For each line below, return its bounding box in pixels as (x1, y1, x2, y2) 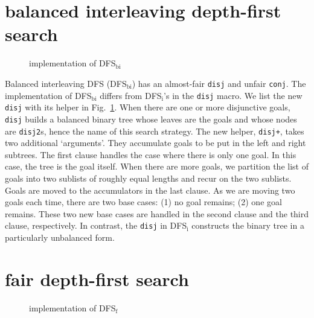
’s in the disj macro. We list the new (164, 89, 303, 101)
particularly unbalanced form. (5, 231, 115, 243)
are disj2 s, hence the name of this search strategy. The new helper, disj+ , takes (5, 124, 304, 137)
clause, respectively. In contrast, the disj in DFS (5, 219, 187, 232)
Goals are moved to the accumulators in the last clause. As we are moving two (5, 183, 295, 196)
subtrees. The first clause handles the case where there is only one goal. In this (5, 148, 296, 161)
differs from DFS (100, 89, 162, 101)
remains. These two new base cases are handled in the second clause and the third (5, 207, 309, 220)
